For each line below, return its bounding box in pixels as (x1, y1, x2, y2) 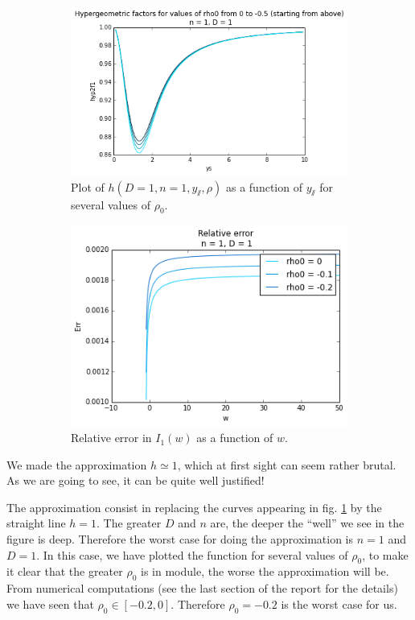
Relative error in (71, 429, 152, 446)
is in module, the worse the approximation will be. (141, 563, 389, 580)
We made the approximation (6, 456, 147, 473)
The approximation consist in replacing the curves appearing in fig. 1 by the (6, 498, 382, 515)
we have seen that (6, 595, 94, 612)
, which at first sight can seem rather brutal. (177, 456, 397, 473)
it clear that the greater (6, 563, 123, 580)
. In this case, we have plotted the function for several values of (36, 546, 348, 563)
